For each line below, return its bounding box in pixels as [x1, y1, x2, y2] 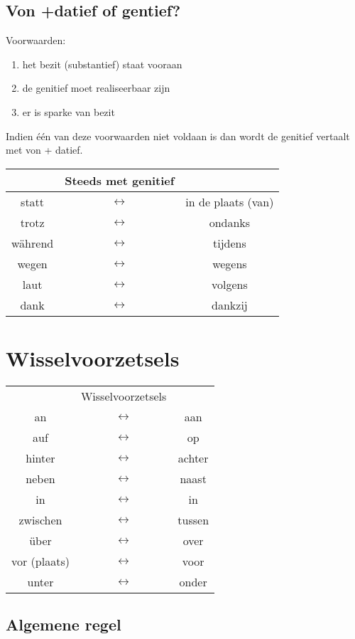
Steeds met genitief [65, 171, 175, 189]
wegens [212, 255, 247, 272]
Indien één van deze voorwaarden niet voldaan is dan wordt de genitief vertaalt [6, 128, 350, 143]
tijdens [213, 234, 246, 251]
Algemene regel [6, 613, 121, 635]
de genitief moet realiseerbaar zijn [22, 80, 170, 95]
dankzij [212, 296, 248, 313]
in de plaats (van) [185, 193, 274, 210]
